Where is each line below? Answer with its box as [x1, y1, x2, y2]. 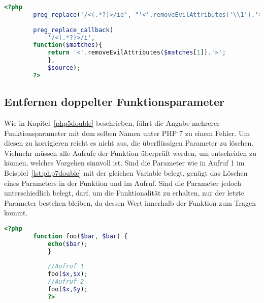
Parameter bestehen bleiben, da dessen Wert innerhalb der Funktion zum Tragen [4, 197, 256, 208]
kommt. [4, 207, 28, 218]
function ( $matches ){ [33, 41, 103, 49]
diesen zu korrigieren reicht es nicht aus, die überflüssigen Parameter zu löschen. [4, 137, 254, 148]
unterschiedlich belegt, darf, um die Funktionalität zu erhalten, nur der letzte [4, 187, 245, 198]
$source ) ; [47, 64, 81, 71]
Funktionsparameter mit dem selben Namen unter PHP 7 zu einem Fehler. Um [4, 127, 250, 138]
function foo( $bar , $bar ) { [33, 232, 128, 240]
